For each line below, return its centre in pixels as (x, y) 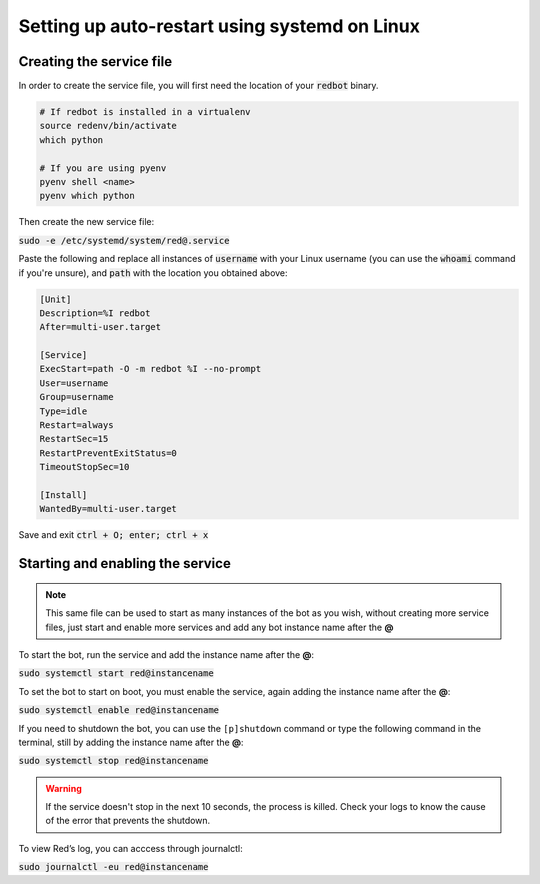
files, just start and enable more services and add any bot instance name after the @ (219, 627)
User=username (74, 383)
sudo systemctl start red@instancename (116, 673)
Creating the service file (95, 61)
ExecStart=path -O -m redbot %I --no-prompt (150, 369)
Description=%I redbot (95, 313)
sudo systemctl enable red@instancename (119, 710)
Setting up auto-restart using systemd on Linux (219, 26)
